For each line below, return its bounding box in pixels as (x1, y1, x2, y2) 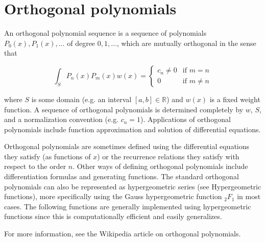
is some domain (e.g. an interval (31, 93, 132, 104)
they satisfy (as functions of (4, 151, 91, 161)
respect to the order (4, 161, 66, 172)
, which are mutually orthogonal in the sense (116, 37, 256, 48)
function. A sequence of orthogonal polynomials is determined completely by (4, 104, 244, 114)
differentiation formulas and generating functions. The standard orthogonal (4, 171, 239, 182)
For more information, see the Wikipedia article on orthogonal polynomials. (4, 228, 241, 239)
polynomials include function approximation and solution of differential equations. (4, 124, 261, 134)
